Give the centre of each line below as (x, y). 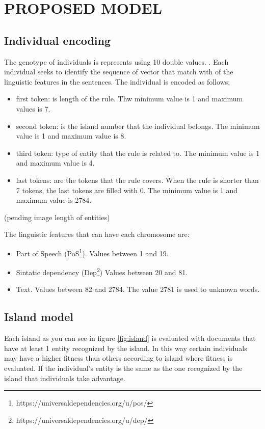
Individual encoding (58, 40)
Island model (39, 317)
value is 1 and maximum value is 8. (71, 136)
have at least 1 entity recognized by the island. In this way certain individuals (126, 348)
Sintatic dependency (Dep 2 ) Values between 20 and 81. (102, 271)
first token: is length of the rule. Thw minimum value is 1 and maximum (129, 99)
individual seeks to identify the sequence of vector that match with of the (119, 72)
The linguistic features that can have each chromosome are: (97, 234)
